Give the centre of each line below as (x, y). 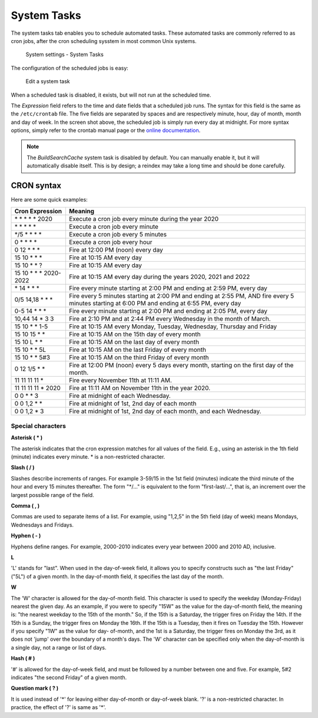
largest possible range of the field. (52, 495)
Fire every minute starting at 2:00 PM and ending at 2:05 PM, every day (168, 311)
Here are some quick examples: (49, 200)
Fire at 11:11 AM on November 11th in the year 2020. (140, 388)
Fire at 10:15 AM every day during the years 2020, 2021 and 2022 (159, 276)
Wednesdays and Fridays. (42, 525)
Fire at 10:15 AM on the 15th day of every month (135, 334)
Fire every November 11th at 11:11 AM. (120, 380)
